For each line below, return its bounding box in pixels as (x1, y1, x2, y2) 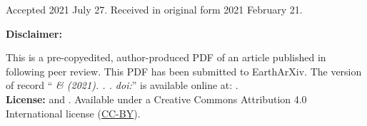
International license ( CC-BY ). (6, 105, 141, 120)
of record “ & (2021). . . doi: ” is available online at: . (6, 78, 238, 93)
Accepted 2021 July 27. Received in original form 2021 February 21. (6, 2, 303, 16)
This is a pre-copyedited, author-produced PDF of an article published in (6, 50, 326, 65)
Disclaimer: (6, 26, 62, 41)
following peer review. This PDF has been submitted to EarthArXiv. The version (6, 63, 362, 78)
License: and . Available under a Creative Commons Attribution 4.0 (6, 91, 307, 106)
